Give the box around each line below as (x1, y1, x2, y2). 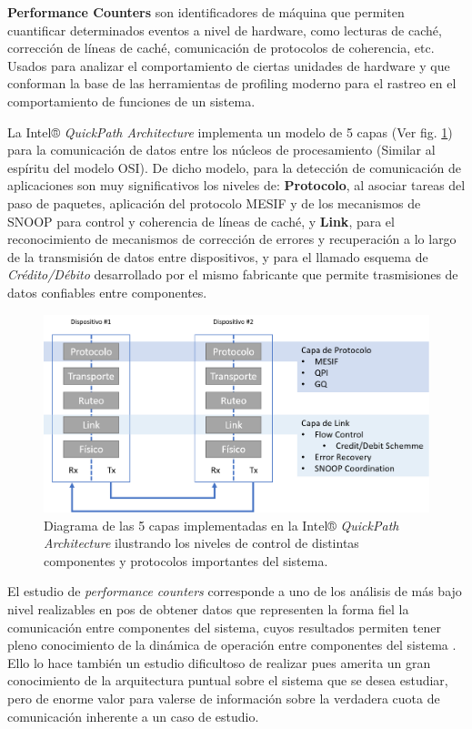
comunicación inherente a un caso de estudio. (7, 706, 259, 725)
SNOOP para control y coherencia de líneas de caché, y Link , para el (7, 211, 395, 230)
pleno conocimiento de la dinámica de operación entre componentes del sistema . (7, 635, 457, 654)
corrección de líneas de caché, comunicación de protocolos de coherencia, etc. (7, 38, 435, 57)
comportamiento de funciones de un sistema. (7, 91, 256, 110)
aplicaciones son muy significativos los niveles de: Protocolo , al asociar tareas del (7, 176, 466, 195)
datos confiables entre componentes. (7, 282, 207, 301)
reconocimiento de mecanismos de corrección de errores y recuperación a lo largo (7, 229, 457, 248)
